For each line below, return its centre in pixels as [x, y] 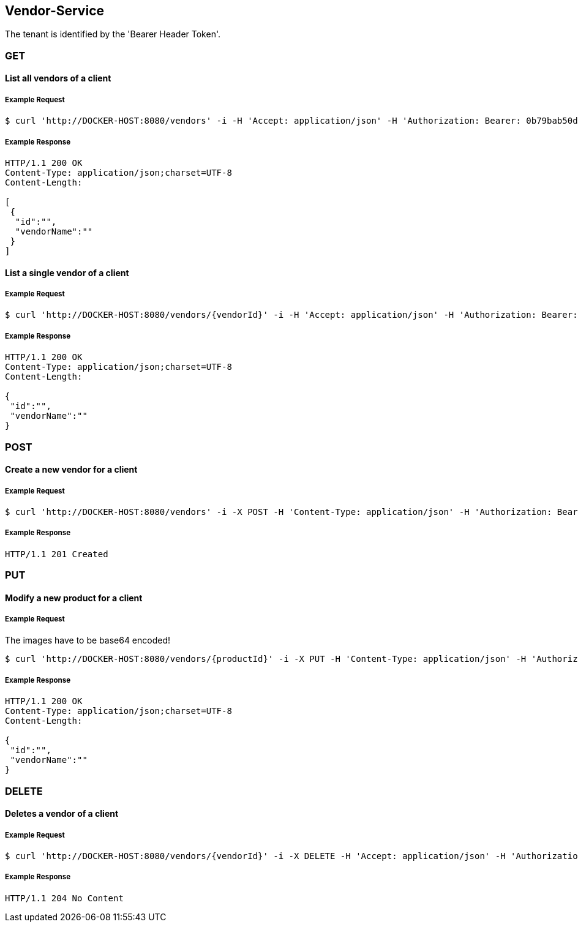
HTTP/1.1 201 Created [57, 554]
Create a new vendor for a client [71, 470]
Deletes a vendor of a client [62, 814]
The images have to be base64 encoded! [88, 640]
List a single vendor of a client [67, 272]
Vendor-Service [54, 11]
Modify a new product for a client [74, 598]
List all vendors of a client [58, 78]
